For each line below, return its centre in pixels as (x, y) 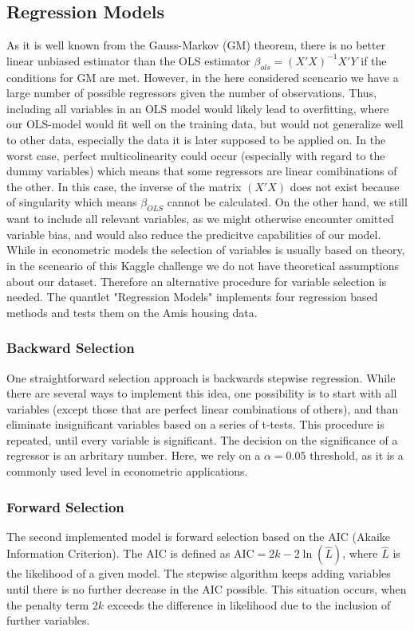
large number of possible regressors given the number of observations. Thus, (192, 93)
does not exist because (345, 186)
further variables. (48, 620)
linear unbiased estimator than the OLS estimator (128, 60)
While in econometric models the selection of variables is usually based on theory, (206, 250)
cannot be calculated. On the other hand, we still (287, 202)
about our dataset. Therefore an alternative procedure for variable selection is (197, 281)
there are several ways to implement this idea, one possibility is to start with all (202, 393)
